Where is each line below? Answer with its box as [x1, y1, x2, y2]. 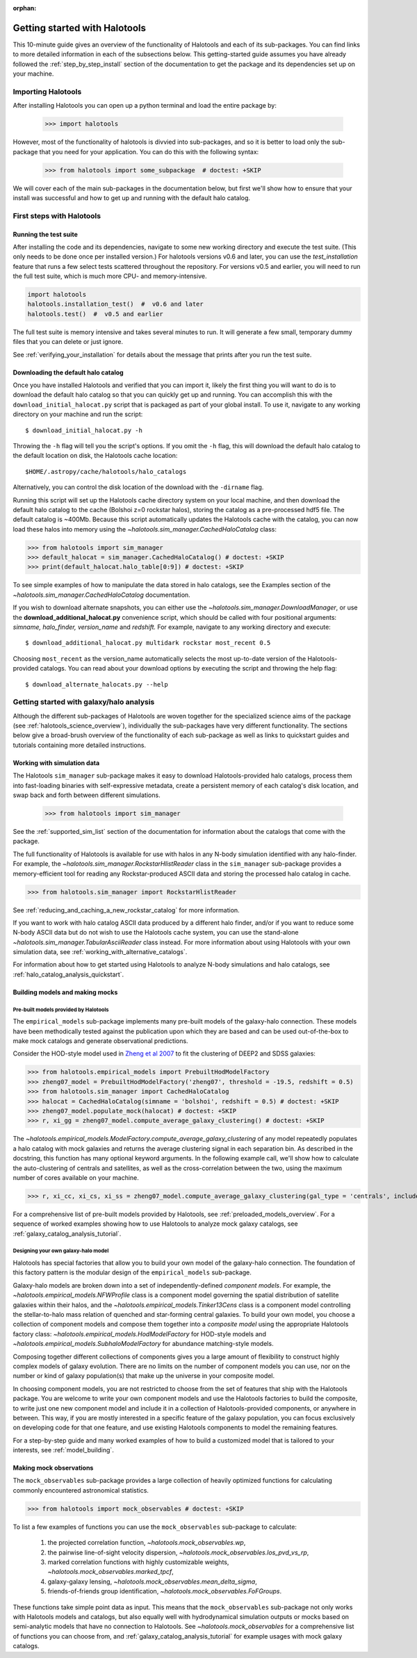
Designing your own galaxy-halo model [13, 1247, 109, 1254]
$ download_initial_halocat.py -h [25, 426, 142, 434]
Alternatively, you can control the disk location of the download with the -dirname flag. [13, 483, 264, 491]
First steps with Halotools [13, 211, 101, 220]
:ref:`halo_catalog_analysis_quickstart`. [13, 970, 124, 978]
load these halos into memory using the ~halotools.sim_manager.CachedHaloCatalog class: [13, 525, 277, 533]
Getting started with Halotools [13, 22, 146, 34]
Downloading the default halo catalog [13, 368, 124, 377]
